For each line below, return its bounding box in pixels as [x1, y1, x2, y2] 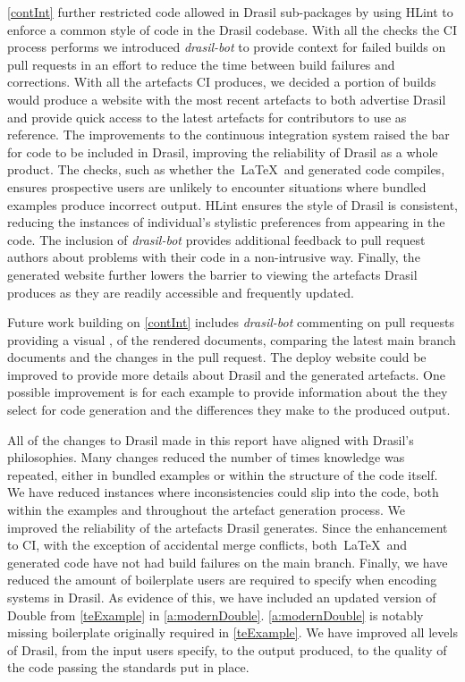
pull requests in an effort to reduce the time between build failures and [7, 55, 395, 73]
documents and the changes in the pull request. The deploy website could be [7, 348, 427, 366]
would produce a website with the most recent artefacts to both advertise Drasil [7, 89, 446, 108]
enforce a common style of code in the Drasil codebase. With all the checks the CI [7, 20, 457, 38]
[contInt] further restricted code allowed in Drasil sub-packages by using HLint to [7, 3, 453, 21]
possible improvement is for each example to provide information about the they [7, 383, 448, 401]
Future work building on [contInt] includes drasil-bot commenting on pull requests [7, 313, 454, 332]
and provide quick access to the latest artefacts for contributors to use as [7, 107, 407, 126]
